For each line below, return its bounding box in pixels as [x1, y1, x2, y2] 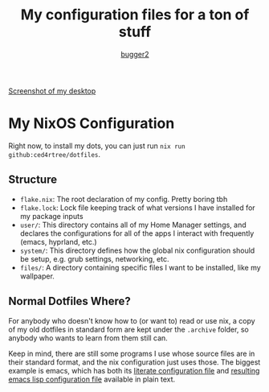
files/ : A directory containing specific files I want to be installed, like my [19, 262, 261, 272]
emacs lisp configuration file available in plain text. [8, 374, 176, 384]
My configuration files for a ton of [20, 6, 250, 24]
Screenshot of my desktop [8, 86, 96, 96]
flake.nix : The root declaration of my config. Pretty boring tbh [19, 194, 228, 204]
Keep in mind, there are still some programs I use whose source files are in [8, 349, 255, 358]
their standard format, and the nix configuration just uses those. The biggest [8, 357, 261, 367]
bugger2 [120, 49, 149, 59]
